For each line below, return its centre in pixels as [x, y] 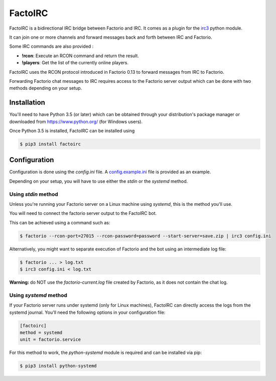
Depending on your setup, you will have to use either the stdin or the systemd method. [99, 181]
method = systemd [41, 333]
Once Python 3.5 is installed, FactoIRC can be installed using [72, 131]
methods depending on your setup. [46, 88]
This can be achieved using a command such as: [60, 222]
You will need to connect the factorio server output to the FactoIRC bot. [83, 213]
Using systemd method [38, 295]
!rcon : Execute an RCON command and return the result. [80, 56]
